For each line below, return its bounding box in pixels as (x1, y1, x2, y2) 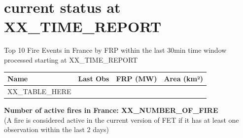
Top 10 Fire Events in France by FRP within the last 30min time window (4, 45, 227, 55)
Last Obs (78, 73, 109, 83)
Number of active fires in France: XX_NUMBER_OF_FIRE (4, 104, 218, 115)
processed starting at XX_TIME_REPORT (4, 54, 138, 65)
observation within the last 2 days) (4, 124, 109, 135)
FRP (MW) (116, 73, 157, 83)
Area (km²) (164, 73, 204, 83)
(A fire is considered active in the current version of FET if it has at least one (4, 114, 239, 125)
